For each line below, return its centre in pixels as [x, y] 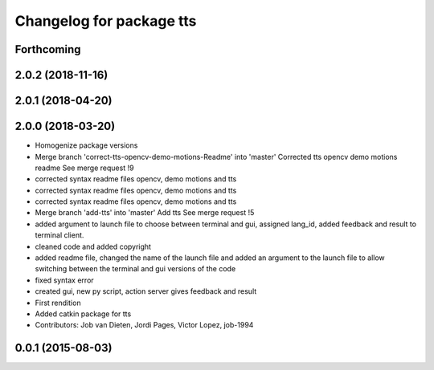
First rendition [58, 303]
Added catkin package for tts [83, 314]
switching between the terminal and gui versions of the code [135, 269]
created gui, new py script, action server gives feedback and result [146, 291]
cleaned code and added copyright [93, 246]
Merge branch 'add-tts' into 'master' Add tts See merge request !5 [145, 213]
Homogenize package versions [86, 145]
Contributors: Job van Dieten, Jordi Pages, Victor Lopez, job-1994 [144, 325]
